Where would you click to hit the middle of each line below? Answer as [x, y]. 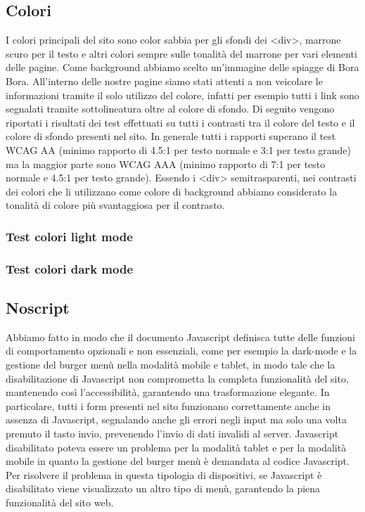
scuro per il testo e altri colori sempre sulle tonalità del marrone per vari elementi [181, 53]
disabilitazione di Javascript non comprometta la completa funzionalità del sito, [177, 378]
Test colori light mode [69, 236]
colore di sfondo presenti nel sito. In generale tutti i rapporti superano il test [171, 136]
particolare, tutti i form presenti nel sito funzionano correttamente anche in [168, 405]
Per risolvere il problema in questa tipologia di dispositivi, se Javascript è [164, 474]
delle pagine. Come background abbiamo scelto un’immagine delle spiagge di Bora [182, 67]
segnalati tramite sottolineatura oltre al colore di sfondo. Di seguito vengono [170, 109]
